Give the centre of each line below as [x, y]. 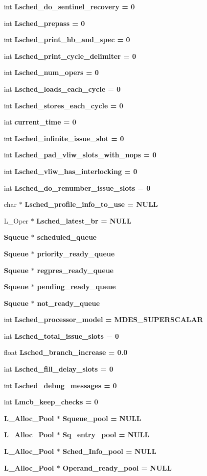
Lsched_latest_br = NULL [84, 220]
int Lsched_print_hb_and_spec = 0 [67, 39]
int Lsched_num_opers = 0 [51, 72]
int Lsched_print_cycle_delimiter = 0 [70, 56]
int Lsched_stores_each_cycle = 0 [64, 105]
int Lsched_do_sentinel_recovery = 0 [69, 6]
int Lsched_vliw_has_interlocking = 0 [71, 171]
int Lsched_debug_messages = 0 [60, 385]
